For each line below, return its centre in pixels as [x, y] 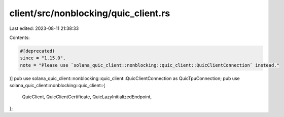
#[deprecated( [38, 51]
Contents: [20, 37]
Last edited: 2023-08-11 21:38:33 [44, 28]
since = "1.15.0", [43, 58]
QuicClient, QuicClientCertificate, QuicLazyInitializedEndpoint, [87, 97]
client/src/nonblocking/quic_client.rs [90, 13]
